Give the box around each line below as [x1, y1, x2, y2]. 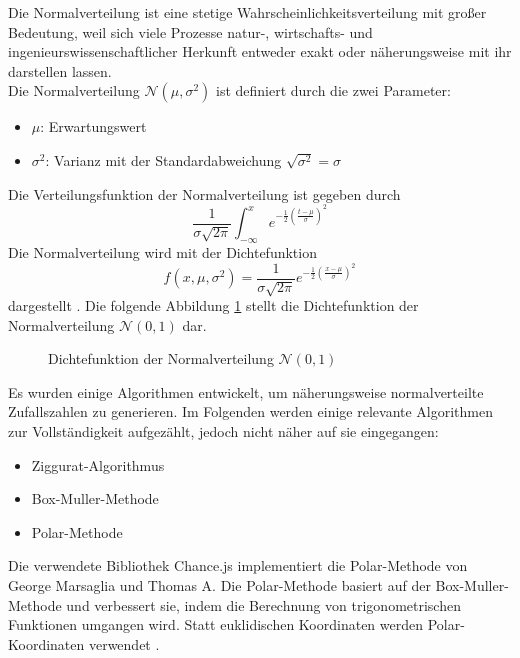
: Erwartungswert [40, 116, 147, 137]
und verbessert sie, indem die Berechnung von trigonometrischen [66, 594, 461, 615]
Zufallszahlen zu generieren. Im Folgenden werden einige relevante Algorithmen [8, 401, 494, 422]
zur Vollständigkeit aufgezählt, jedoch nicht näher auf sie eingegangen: [8, 421, 439, 442]
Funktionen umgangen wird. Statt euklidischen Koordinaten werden [8, 614, 424, 635]
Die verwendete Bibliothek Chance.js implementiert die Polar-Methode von [8, 555, 468, 576]
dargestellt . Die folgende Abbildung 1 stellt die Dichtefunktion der [8, 295, 419, 316]
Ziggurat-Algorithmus [31, 454, 165, 475]
